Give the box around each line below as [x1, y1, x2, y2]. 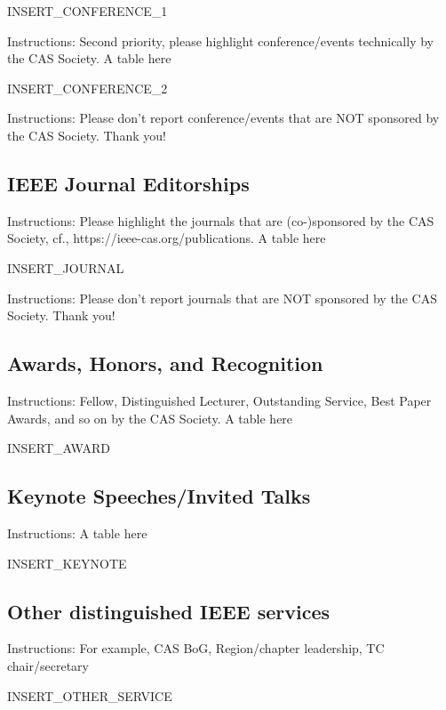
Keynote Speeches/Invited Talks [7, 482, 311, 510]
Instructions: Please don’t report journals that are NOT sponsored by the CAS [7, 288, 437, 307]
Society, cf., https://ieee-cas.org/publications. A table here [7, 229, 326, 247]
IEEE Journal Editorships [7, 169, 250, 197]
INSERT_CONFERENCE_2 [7, 78, 168, 97]
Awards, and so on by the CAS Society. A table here [7, 408, 293, 427]
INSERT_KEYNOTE [7, 553, 127, 572]
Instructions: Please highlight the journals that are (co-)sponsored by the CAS [7, 211, 434, 230]
